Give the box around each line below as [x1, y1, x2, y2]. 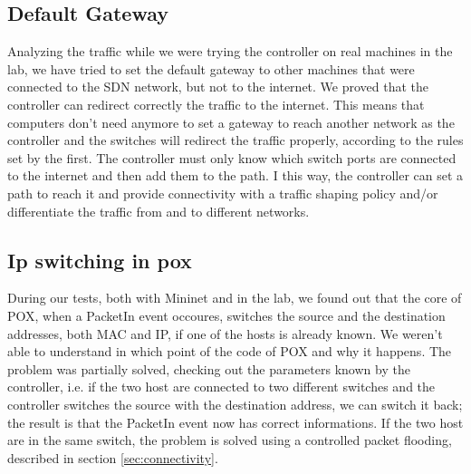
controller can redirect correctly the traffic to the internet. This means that [7, 94, 425, 113]
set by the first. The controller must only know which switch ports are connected [7, 148, 457, 167]
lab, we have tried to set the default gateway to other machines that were [7, 59, 415, 78]
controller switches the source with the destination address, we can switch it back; [7, 394, 463, 413]
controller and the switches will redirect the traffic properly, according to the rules [7, 131, 464, 150]
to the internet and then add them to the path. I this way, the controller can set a [7, 166, 464, 185]
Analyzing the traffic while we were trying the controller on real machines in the [7, 42, 453, 61]
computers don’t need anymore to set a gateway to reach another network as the [7, 112, 455, 131]
